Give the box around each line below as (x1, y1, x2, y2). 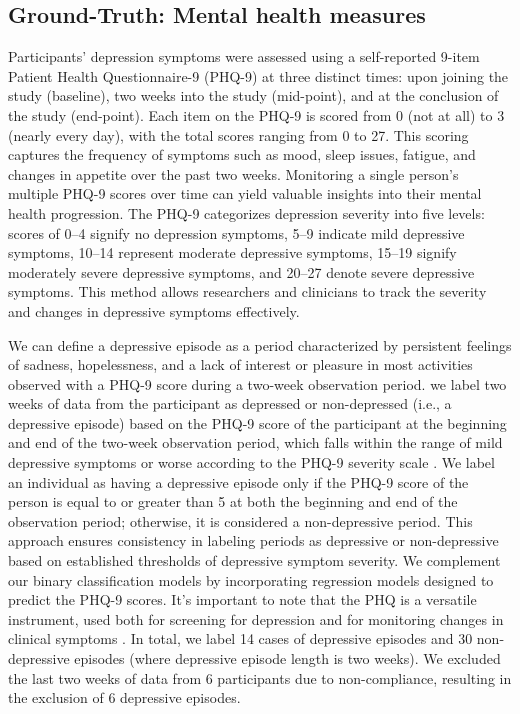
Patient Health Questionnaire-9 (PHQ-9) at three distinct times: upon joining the (8, 65, 509, 86)
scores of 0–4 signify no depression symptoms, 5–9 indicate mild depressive (8, 222, 465, 243)
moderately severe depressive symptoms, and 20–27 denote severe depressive (8, 261, 475, 282)
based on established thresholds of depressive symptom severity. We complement (8, 550, 501, 571)
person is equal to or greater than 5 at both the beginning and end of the (8, 491, 458, 512)
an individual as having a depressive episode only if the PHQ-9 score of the (8, 471, 469, 492)
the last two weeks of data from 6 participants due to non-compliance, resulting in (8, 667, 512, 688)
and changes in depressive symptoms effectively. (8, 300, 300, 321)
